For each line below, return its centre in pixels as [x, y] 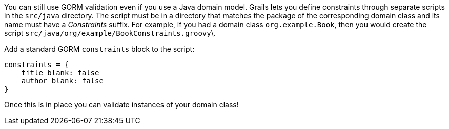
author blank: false [62, 81]
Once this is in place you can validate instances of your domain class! [121, 105]
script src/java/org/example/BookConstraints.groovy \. [110, 33]
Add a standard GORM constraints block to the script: [99, 49]
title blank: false [60, 73]
